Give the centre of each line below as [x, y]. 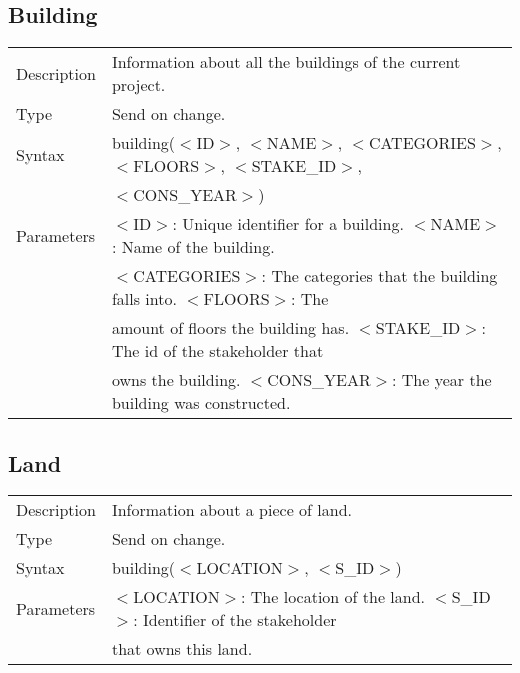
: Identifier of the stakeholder [235, 620]
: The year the [442, 380]
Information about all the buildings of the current [286, 62]
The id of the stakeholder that [217, 351]
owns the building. [176, 380]
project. [138, 85]
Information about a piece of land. [232, 510]
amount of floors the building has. [230, 328]
